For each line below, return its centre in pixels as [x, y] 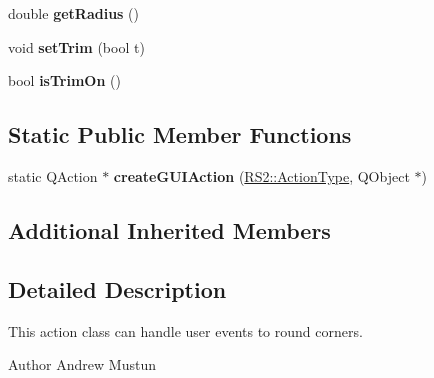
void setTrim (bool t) [76, 46]
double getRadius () [73, 13]
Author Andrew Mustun [82, 364]
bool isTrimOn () [64, 80]
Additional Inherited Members [169, 229]
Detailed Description [117, 288]
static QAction [53, 175]
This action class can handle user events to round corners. [185, 330]
